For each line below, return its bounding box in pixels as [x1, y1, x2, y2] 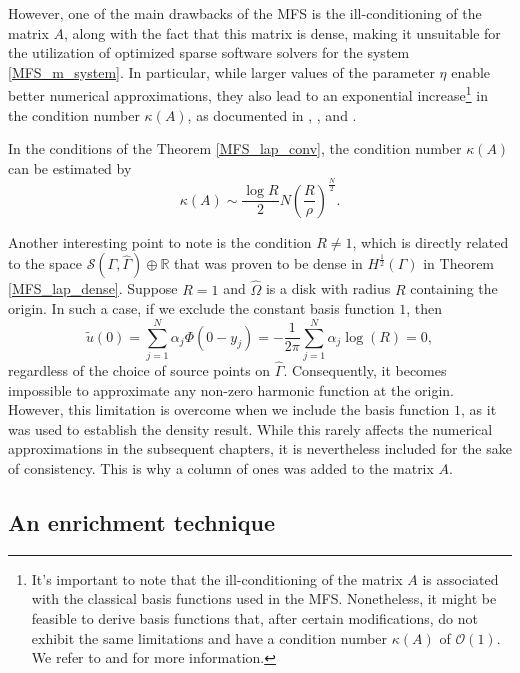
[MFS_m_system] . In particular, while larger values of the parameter [8, 61, 435, 82]
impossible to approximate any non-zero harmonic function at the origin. [8, 379, 455, 400]
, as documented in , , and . [187, 104, 357, 125]
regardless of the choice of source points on [8, 360, 271, 381]
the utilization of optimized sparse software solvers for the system [8, 42, 410, 63]
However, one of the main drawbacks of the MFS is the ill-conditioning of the [8, 3, 482, 23]
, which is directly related [352, 231, 509, 252]
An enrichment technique [8, 507, 275, 538]
